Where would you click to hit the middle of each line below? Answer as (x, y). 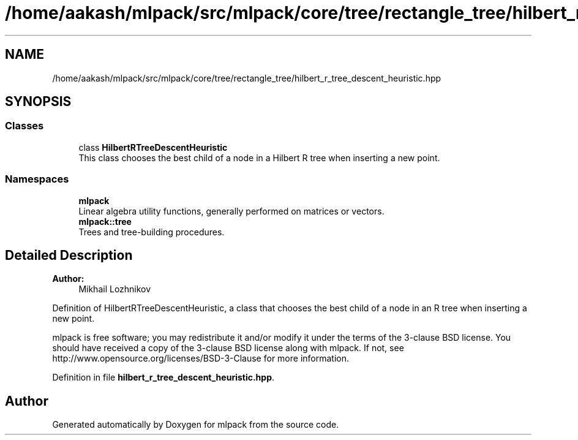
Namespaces (37, 179)
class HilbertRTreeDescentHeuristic (153, 147)
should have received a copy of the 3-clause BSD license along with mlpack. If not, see (228, 348)
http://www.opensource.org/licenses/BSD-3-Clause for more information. (201, 358)
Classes (24, 126)
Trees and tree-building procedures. (152, 232)
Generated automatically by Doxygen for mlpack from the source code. (196, 425)
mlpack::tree (105, 221)
